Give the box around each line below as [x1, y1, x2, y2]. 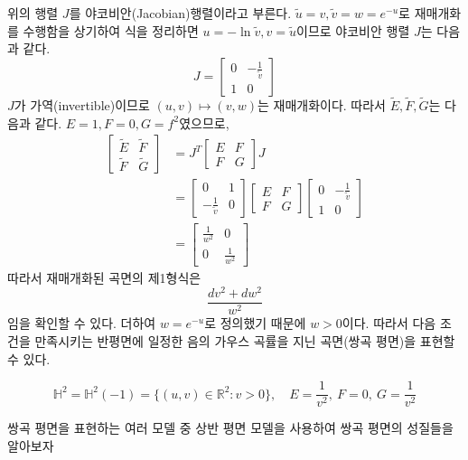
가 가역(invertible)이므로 [14, 96, 150, 114]
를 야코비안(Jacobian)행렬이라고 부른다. [69, 4, 292, 22]
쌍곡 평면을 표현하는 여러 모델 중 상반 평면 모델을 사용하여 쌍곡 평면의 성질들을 [7, 418, 454, 437]
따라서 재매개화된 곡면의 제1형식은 [7, 268, 201, 286]
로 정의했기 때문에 [204, 314, 306, 333]
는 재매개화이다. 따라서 [257, 96, 386, 114]
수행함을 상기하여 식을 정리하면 [23, 21, 199, 40]
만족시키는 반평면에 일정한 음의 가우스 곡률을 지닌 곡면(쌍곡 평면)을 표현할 [34, 331, 455, 350]
